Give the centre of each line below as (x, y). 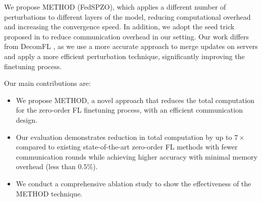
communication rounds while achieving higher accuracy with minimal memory (137, 156)
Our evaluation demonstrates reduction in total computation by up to (124, 137)
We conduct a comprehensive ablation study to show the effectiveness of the (134, 183)
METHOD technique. (49, 193)
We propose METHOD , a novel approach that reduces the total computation (135, 100)
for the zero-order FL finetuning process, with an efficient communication (129, 110)
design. (27, 119)
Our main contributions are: (47, 83)
